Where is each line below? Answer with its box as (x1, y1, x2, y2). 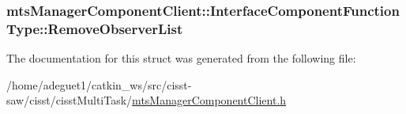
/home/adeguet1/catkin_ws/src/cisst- (6, 76, 192, 93)
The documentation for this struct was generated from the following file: (6, 50, 356, 66)
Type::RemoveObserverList (6, 18, 183, 38)
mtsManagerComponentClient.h (132, 92, 287, 108)
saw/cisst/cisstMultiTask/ (6, 92, 133, 108)
